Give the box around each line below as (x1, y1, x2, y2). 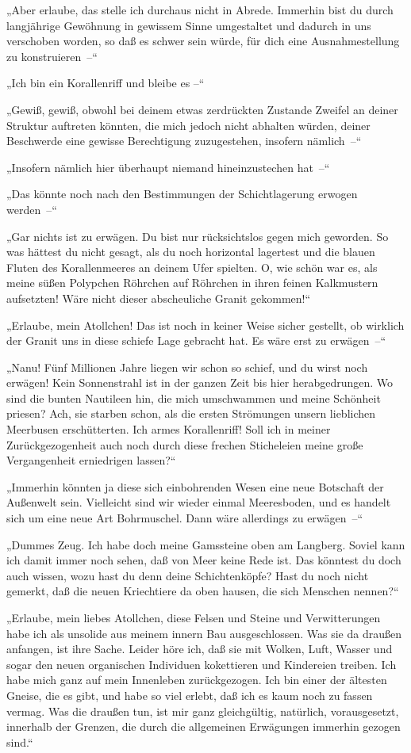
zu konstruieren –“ (6, 48, 98, 64)
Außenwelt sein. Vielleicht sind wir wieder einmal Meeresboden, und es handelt (6, 494, 391, 510)
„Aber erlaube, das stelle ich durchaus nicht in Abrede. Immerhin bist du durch (6, 2, 394, 17)
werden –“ (6, 201, 57, 217)
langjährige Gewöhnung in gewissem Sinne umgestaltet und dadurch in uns (6, 17, 371, 33)
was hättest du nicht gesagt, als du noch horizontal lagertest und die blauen (6, 243, 375, 260)
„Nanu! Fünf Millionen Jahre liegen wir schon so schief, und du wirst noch (6, 358, 368, 375)
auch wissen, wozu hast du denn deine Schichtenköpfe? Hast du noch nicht (6, 567, 369, 583)
